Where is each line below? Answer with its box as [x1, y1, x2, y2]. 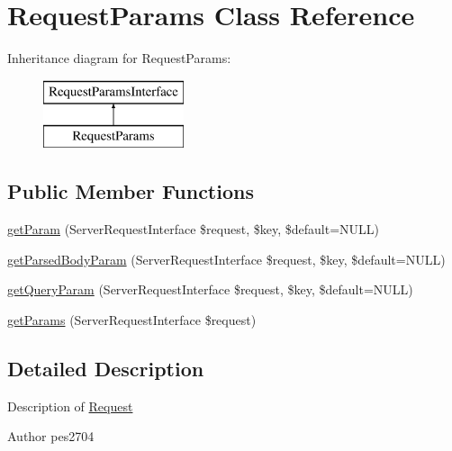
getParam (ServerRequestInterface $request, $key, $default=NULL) [7, 220, 379, 239]
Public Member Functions [7, 177, 254, 205]
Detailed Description [7, 354, 204, 382]
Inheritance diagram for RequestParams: [7, 49, 231, 68]
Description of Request [7, 396, 133, 415]
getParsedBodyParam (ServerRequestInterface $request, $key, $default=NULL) [7, 249, 446, 268]
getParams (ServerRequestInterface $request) [7, 310, 257, 329]
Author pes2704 [7, 427, 95, 446]
